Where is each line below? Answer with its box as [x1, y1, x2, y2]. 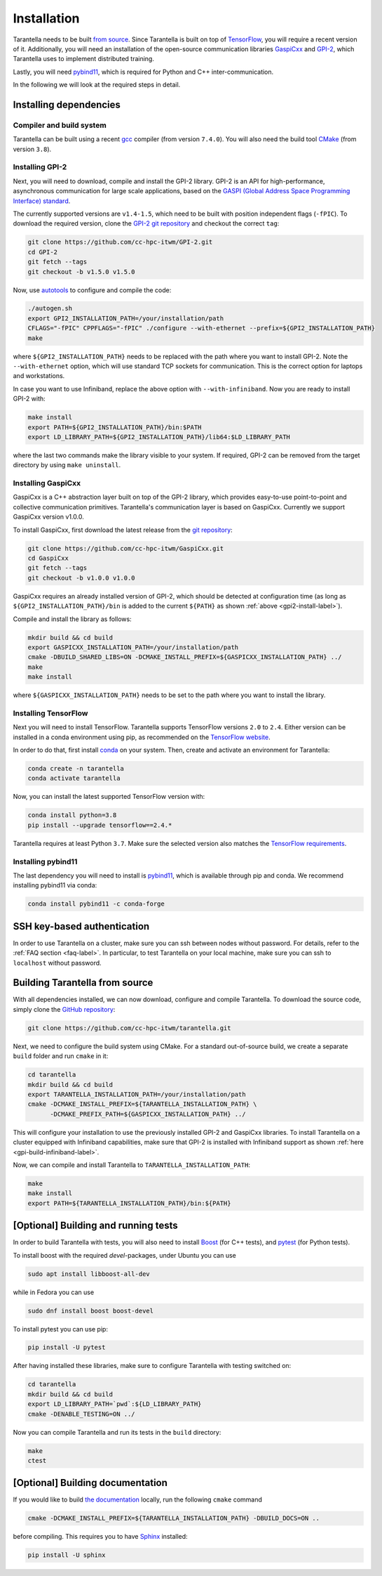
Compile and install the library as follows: [13, 615, 132, 623]
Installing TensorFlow [13, 708, 88, 718]
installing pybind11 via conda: [13, 881, 97, 890]
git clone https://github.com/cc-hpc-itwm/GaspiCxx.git [27, 545, 224, 552]
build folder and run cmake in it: [13, 1052, 109, 1060]
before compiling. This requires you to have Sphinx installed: [13, 1532, 189, 1541]
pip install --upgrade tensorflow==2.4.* [27, 821, 172, 829]
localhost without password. [13, 958, 102, 967]
